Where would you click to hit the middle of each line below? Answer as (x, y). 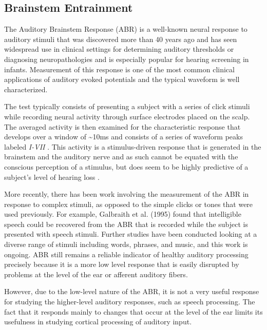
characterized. (26, 89)
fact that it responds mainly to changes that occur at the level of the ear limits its (133, 311)
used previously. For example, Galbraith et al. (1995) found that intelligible (123, 214)
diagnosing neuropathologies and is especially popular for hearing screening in (127, 59)
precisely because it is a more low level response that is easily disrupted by (122, 264)
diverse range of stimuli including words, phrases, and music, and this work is (126, 244)
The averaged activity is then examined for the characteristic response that (122, 126)
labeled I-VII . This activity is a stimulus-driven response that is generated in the (133, 146)
